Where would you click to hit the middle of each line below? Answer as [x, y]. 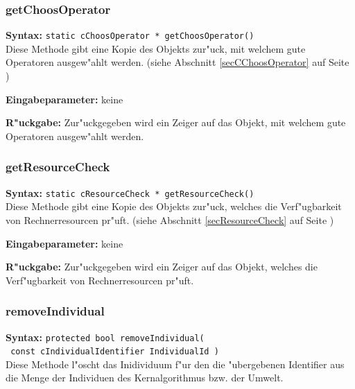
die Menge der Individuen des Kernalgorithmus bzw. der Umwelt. [145, 378]
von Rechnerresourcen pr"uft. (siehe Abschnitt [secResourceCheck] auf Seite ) [170, 219]
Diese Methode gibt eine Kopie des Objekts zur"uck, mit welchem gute [156, 48]
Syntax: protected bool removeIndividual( [105, 337]
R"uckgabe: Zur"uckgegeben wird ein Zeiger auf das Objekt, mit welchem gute [176, 122]
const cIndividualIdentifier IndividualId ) [115, 352]
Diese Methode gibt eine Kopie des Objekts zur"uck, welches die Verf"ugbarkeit [174, 206]
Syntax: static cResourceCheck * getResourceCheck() [130, 192]
